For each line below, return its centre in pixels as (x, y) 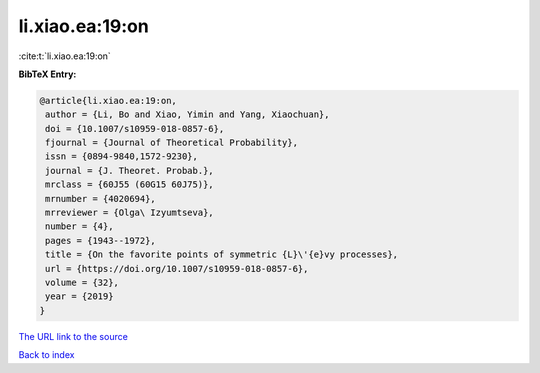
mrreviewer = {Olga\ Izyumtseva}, (129, 213)
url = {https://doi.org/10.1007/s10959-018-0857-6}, (177, 268)
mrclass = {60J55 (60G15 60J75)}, (129, 184)
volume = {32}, (82, 282)
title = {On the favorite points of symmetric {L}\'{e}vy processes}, (222, 254)
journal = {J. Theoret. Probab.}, (129, 170)
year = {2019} (79, 296)
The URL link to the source (73, 336)
